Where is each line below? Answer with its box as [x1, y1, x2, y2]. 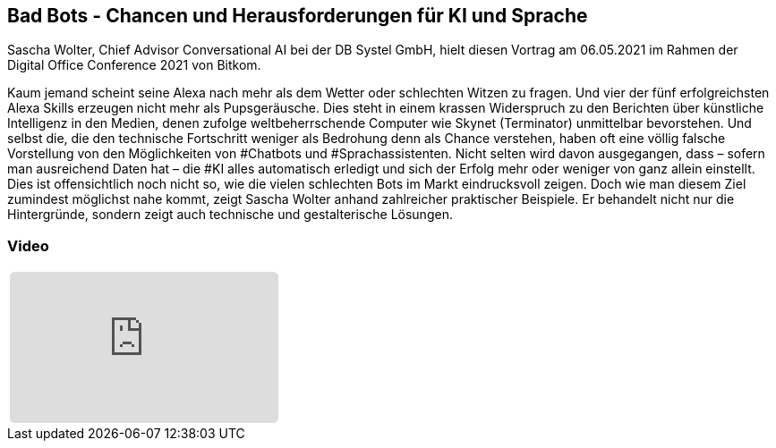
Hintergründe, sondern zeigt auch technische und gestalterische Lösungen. [7, 207, 453, 223]
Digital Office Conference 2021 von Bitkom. [7, 57, 261, 73]
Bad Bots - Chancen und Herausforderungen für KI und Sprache [7, 4, 588, 27]
